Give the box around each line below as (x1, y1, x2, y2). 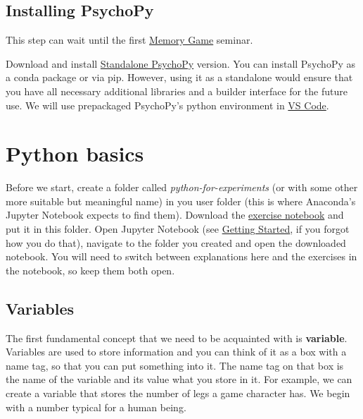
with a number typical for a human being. (6, 399, 186, 414)
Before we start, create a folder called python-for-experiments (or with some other (6, 180, 358, 195)
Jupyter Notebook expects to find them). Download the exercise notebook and (6, 207, 344, 222)
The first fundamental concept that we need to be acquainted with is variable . (6, 330, 348, 345)
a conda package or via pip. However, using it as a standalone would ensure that (6, 70, 353, 85)
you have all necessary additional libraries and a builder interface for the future (6, 83, 348, 98)
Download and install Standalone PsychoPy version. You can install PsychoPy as (6, 56, 355, 71)
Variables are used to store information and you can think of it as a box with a (6, 344, 347, 359)
